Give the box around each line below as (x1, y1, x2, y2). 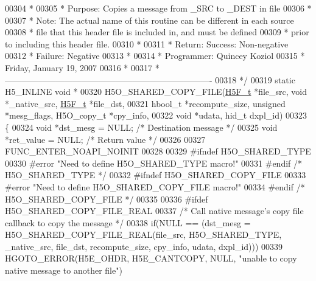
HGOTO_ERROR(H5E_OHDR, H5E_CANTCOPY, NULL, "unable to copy (5, 252, 297, 265)
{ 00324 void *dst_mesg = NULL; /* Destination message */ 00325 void (5, 120, 278, 133)
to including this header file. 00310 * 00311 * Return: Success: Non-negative (5, 37, 289, 50)
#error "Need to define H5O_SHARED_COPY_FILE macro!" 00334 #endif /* (5, 180, 305, 193)
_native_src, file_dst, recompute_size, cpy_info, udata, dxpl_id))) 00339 (5, 240, 283, 252)
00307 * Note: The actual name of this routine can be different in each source (5, 13, 294, 26)
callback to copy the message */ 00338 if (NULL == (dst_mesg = (5, 216, 251, 229)
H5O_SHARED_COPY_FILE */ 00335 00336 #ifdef (5, 192, 208, 205)
